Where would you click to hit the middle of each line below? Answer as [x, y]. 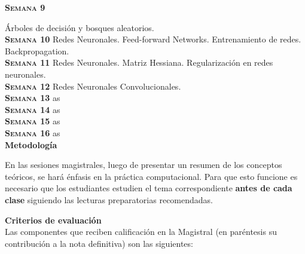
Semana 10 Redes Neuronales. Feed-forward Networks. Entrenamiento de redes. [153, 39]
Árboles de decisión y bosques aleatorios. [80, 27]
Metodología [31, 144]
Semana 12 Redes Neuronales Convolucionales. [93, 86]
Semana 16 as [33, 132]
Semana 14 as [33, 109]
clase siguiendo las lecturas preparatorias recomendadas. [109, 199]
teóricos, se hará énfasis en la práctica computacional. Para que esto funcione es [151, 176]
